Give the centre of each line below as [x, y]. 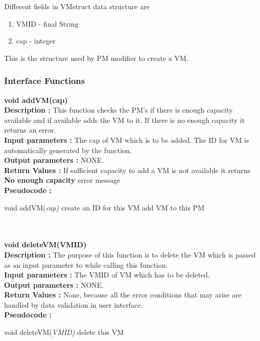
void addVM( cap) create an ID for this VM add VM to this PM [104, 207]
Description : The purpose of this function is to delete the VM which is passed [130, 254]
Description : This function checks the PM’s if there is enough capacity [119, 110]
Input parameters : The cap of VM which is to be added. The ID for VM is [127, 140]
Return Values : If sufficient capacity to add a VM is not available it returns [127, 170]
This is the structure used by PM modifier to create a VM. [96, 58]
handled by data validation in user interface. [74, 304]
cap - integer [36, 41]
